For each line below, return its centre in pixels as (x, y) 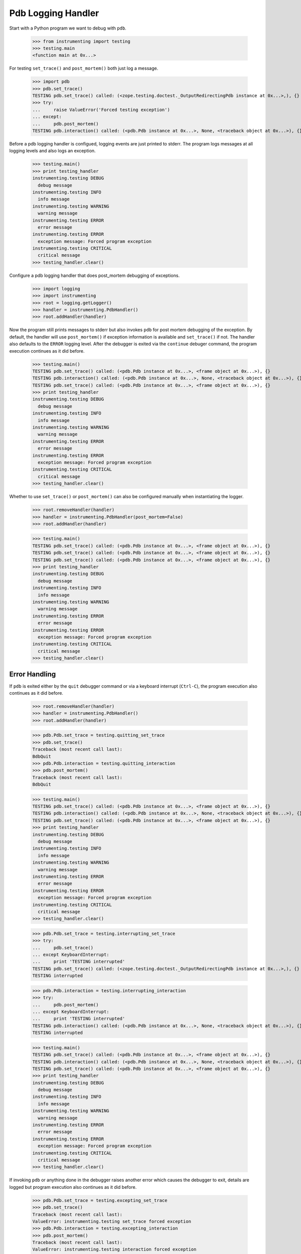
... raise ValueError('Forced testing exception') (101, 110)
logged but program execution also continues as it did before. (73, 1187)
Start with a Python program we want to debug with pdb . (68, 28)
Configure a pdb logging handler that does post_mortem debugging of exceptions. (95, 275)
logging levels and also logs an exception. (52, 151)
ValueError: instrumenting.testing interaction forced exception (114, 1249)
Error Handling (33, 674)
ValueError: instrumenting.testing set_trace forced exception (112, 1221)
